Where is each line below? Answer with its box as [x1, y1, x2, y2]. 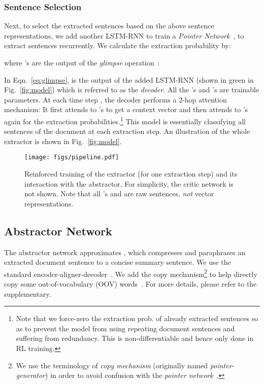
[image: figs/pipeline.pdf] [24, 154, 119, 161]
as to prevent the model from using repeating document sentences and [16, 323, 235, 333]
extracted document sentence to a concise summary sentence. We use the [4, 257, 231, 267]
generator [16, 370, 46, 380]
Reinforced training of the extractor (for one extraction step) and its [24, 168, 238, 179]
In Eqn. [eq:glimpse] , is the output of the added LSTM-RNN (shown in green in [4, 74, 254, 85]
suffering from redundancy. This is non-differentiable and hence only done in [16, 333, 254, 343]
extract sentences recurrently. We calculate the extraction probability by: [4, 40, 231, 51]
